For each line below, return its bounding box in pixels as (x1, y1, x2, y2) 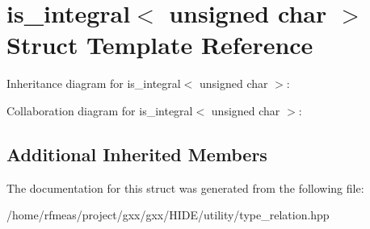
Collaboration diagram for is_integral (6, 102, 193, 119)
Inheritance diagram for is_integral (6, 75, 181, 92)
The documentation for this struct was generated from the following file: (6, 179, 364, 196)
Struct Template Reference (6, 28, 313, 61)
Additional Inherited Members (6, 141, 267, 166)
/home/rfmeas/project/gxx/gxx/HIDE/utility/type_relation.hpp (6, 206, 330, 223)
